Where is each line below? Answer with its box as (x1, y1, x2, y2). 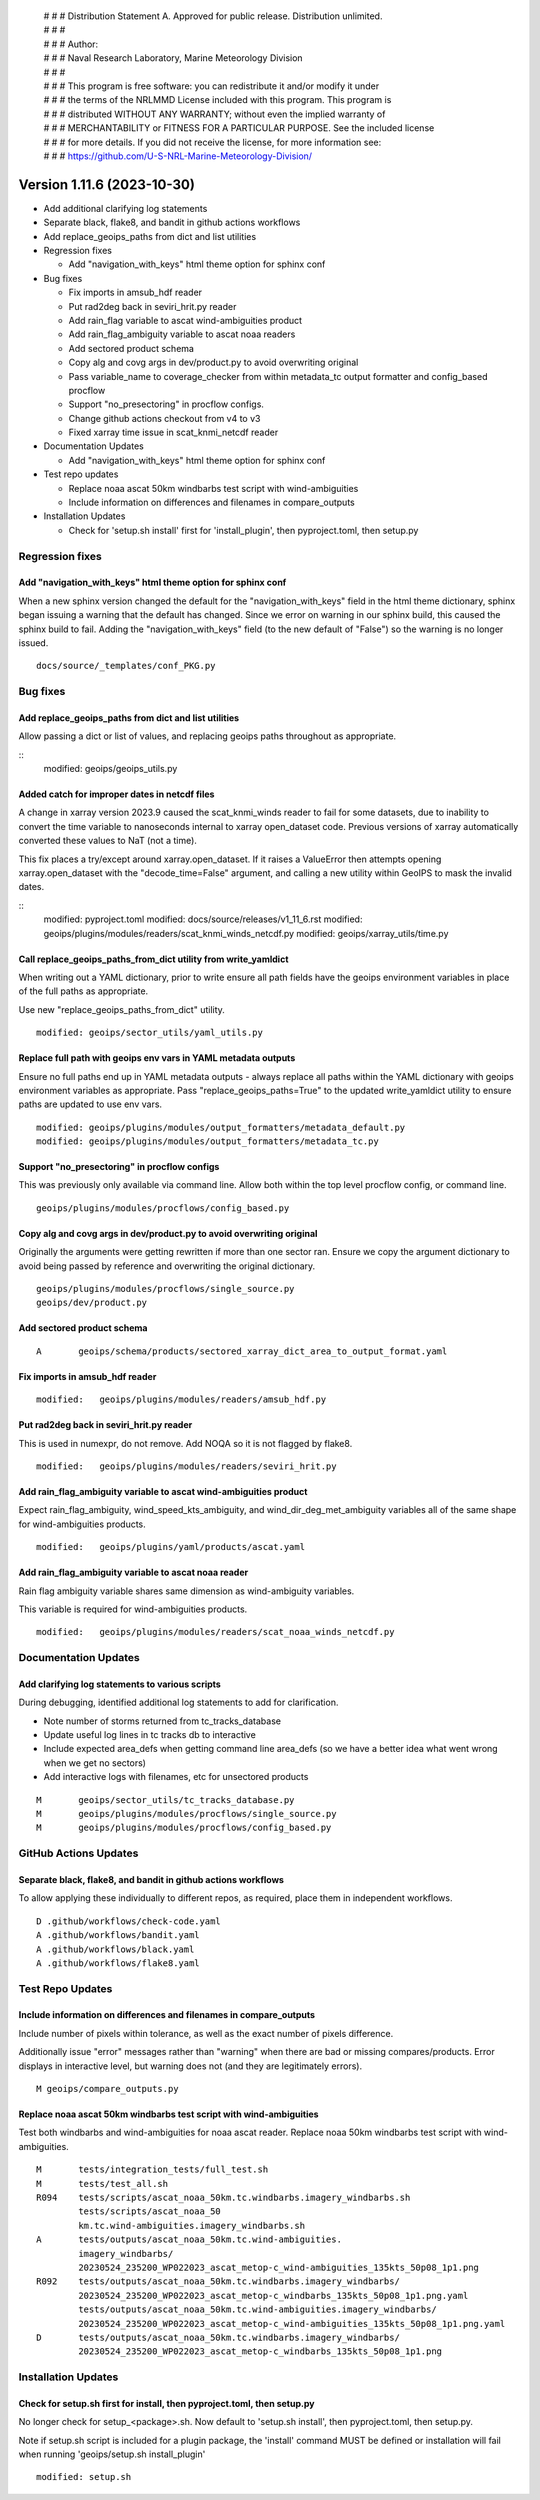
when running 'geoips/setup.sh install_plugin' (18, 2448, 206, 2460)
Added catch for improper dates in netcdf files (18, 788, 215, 800)
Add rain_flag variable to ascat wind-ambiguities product (68, 314, 303, 326)
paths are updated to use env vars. (18, 1098, 163, 1110)
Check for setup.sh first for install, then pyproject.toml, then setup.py (18, 2397, 315, 2409)
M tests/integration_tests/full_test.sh (36, 2164, 269, 2175)
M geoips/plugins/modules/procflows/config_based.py (36, 1822, 332, 1834)
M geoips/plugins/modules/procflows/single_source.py (36, 1808, 337, 1820)
